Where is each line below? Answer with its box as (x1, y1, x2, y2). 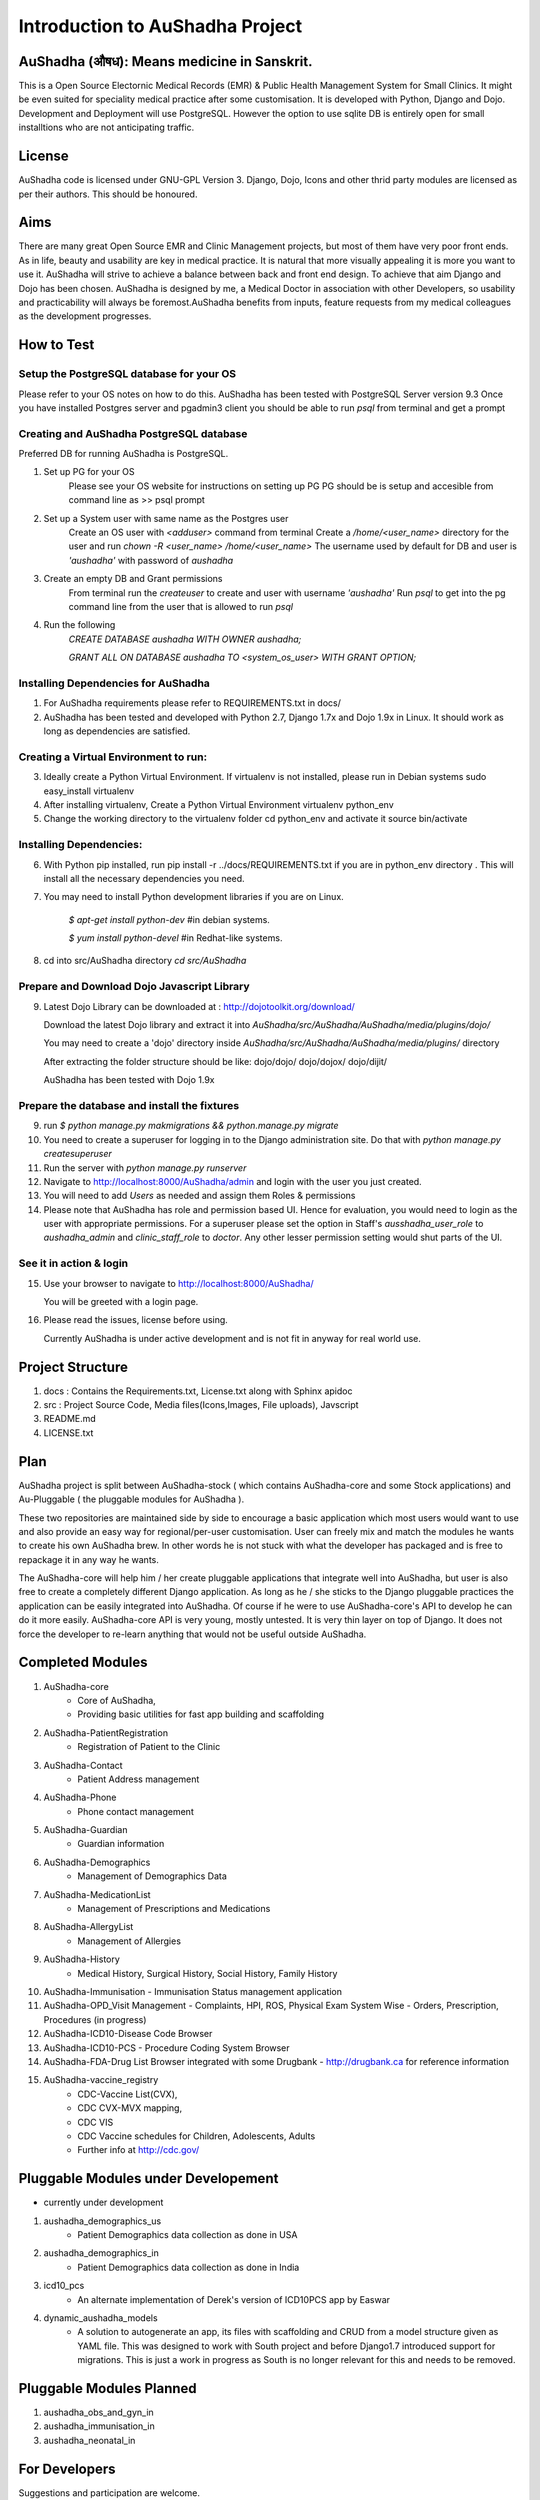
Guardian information (77, 1838, 165, 1850)
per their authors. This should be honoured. (18, 188, 198, 200)
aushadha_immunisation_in (43, 2420, 155, 2432)
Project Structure (18, 1358, 129, 1375)
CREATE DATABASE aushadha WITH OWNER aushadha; (68, 633, 302, 645)
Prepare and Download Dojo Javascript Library (18, 980, 250, 994)
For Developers (18, 2460, 116, 2477)
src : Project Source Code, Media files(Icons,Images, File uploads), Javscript (43, 1399, 359, 1411)
